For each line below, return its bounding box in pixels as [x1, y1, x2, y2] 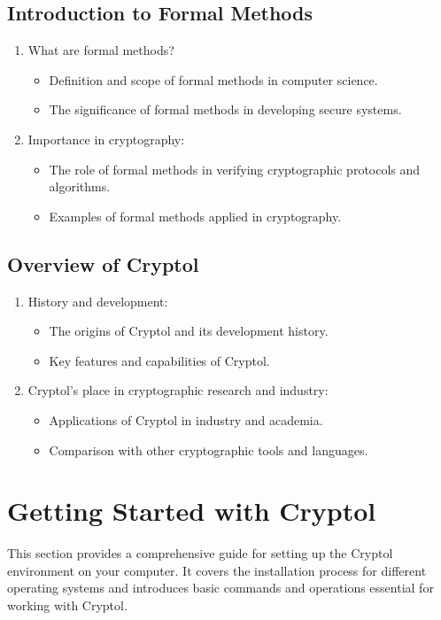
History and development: [27, 291, 168, 310]
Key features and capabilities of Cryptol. [49, 351, 270, 369]
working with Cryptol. [7, 596, 128, 615]
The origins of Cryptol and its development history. [49, 322, 329, 340]
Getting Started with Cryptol [7, 492, 376, 529]
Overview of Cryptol [7, 250, 199, 277]
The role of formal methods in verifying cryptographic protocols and [49, 159, 421, 178]
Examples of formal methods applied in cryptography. [49, 206, 342, 225]
